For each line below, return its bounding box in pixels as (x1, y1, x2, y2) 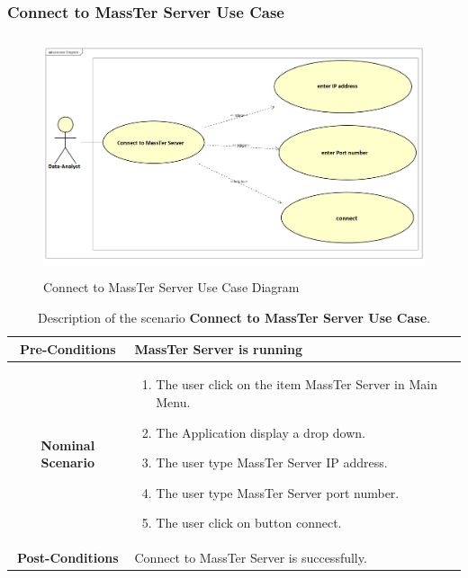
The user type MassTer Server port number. (156, 483, 400, 502)
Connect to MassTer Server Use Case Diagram (43, 278, 300, 297)
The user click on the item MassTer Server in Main (156, 375, 437, 394)
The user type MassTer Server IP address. (156, 453, 388, 472)
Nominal (40, 435, 95, 454)
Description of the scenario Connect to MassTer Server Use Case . (38, 307, 430, 326)
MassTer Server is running (134, 339, 303, 358)
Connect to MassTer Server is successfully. (134, 548, 367, 567)
